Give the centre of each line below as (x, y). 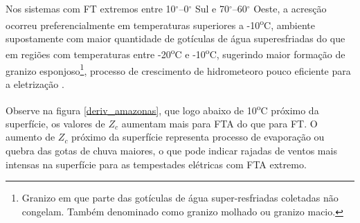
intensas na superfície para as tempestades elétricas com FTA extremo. (156, 164)
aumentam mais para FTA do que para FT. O (219, 123)
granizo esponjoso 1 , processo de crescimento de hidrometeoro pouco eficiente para (178, 69)
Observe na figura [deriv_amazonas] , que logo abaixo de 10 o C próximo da (162, 109)
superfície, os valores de (55, 123)
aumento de (30, 137)
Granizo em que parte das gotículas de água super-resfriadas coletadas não (180, 198)
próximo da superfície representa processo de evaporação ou (198, 137)
